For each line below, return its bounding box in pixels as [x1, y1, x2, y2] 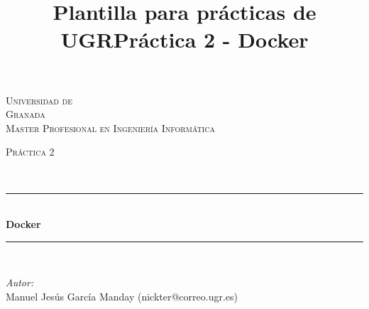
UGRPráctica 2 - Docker [60, 25, 309, 54]
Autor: [6, 275, 34, 290]
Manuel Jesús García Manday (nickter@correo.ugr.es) [6, 288, 238, 303]
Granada [6, 107, 45, 121]
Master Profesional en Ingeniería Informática [6, 120, 216, 135]
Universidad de [6, 92, 73, 107]
